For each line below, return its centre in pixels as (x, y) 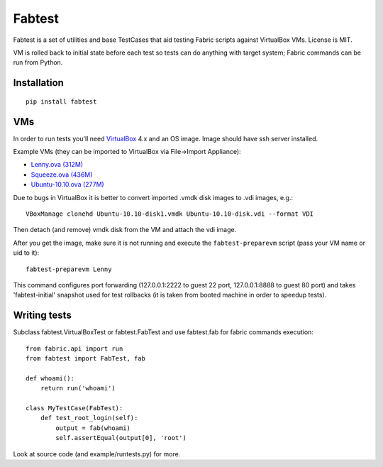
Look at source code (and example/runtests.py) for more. (97, 454)
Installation (38, 83)
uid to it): (26, 253)
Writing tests (43, 315)
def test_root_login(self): (89, 418)
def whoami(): (50, 378)
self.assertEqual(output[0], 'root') (121, 438)
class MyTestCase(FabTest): (74, 408)
